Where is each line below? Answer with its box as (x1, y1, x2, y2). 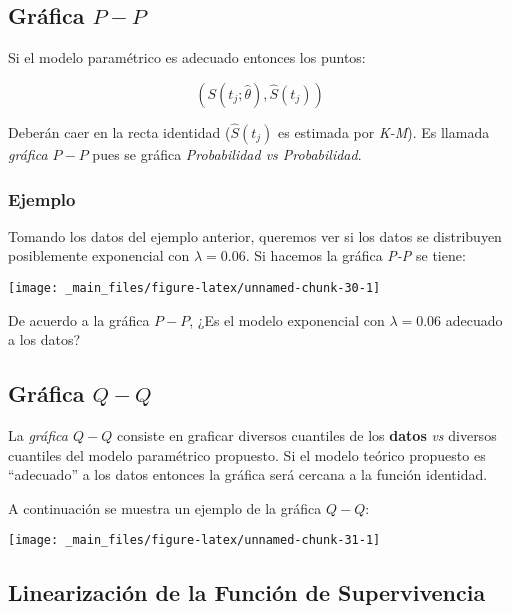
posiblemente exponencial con (8, 245, 190, 266)
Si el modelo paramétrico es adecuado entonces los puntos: (8, 47, 366, 68)
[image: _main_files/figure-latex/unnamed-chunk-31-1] (8, 533, 381, 548)
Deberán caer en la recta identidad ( (8, 122, 231, 143)
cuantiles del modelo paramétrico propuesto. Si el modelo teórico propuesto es (8, 444, 486, 465)
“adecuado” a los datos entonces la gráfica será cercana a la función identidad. (8, 464, 488, 485)
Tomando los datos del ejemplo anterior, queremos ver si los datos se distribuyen (8, 225, 502, 246)
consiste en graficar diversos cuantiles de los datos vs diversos (116, 425, 497, 446)
